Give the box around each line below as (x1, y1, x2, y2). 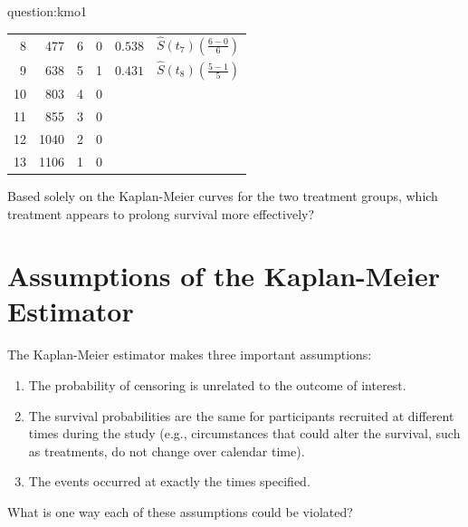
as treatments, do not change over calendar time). (28, 441, 305, 460)
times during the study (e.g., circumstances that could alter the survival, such (28, 424, 461, 443)
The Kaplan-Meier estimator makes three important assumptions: (7, 345, 372, 364)
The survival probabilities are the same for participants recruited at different (28, 406, 454, 425)
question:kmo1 (7, 2, 87, 20)
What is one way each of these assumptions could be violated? (7, 502, 353, 521)
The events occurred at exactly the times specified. (28, 472, 310, 491)
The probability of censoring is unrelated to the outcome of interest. (28, 376, 406, 394)
